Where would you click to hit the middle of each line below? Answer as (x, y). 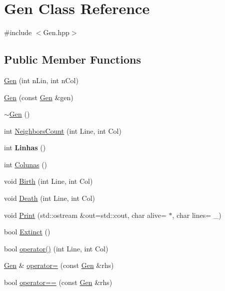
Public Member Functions (72, 59)
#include (18, 32)
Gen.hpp (56, 32)
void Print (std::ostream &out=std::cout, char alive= (85, 215)
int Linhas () (25, 148)
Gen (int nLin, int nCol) (41, 80)
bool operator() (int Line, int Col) (56, 248)
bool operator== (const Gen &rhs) (58, 282)
